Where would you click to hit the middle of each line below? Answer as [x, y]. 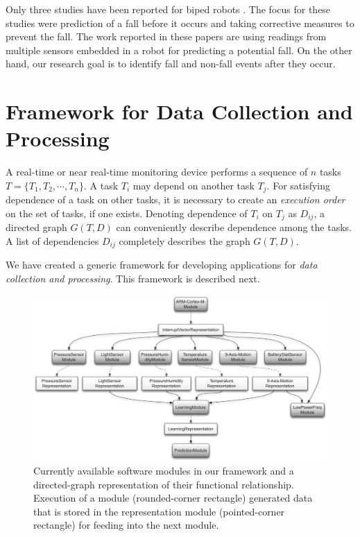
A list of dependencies [52, 240]
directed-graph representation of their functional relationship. [164, 484]
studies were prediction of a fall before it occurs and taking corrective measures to [180, 23]
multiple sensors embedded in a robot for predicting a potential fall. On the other [179, 50]
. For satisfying [298, 185]
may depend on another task [194, 185]
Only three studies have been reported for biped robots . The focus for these [168, 9]
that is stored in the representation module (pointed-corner [159, 511]
